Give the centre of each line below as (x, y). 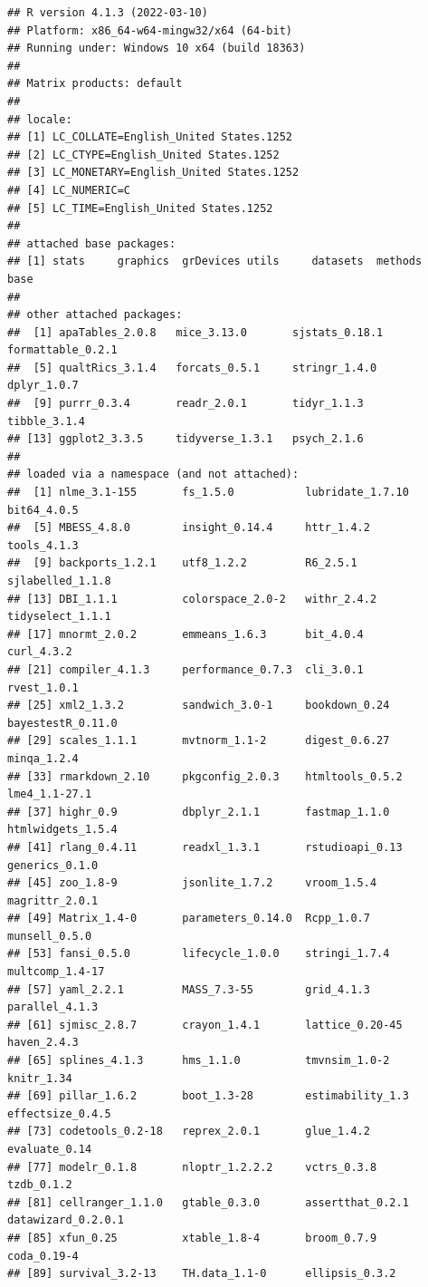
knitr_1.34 (40, 1078)
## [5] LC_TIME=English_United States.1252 (140, 208)
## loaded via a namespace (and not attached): (153, 474)
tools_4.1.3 (43, 545)
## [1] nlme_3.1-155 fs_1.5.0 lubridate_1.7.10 (208, 493)
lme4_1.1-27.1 (50, 794)
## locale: (40, 119)
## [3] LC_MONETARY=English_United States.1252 (153, 173)
